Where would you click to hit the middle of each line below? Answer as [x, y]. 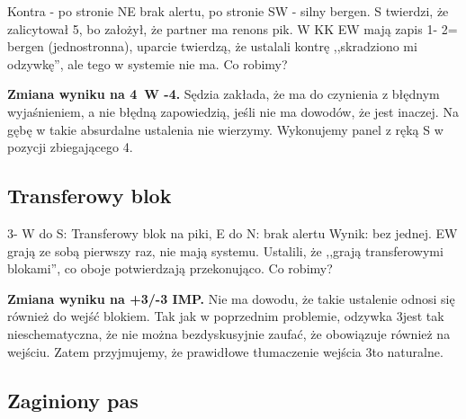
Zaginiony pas [73, 400]
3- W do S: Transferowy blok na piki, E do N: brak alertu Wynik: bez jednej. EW [233, 232]
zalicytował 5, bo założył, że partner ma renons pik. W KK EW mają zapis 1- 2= [233, 28]
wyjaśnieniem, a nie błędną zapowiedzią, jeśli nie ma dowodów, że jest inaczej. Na [233, 111]
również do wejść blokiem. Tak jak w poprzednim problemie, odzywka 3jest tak [226, 316]
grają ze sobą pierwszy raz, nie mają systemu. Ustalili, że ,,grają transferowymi [225, 250]
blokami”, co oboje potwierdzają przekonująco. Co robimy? [170, 268]
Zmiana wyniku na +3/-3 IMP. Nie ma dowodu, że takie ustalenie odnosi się [231, 298]
